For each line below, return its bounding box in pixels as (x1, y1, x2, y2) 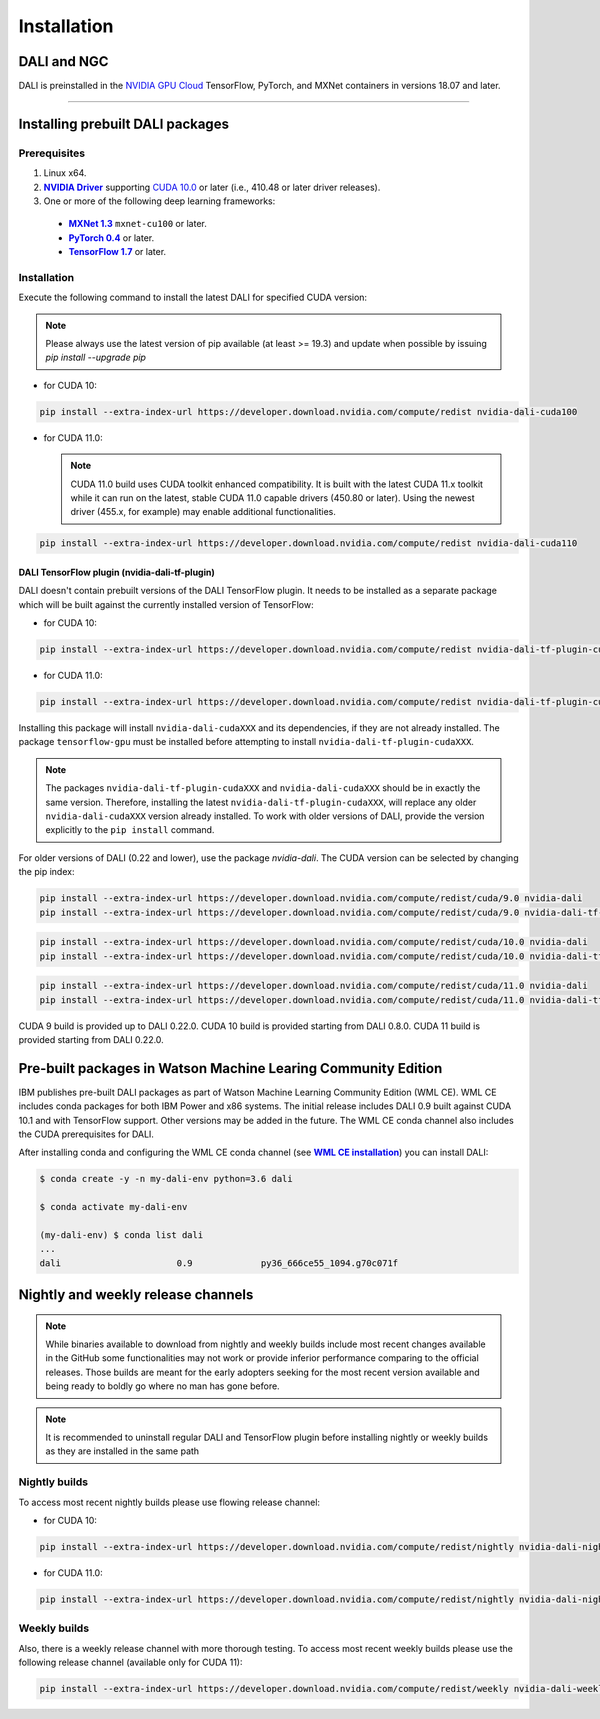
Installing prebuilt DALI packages (18, 115, 230, 132)
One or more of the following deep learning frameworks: (43, 195, 276, 207)
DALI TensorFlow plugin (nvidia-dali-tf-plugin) (18, 566, 215, 578)
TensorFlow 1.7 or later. (68, 246, 167, 258)
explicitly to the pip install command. (45, 824, 215, 836)
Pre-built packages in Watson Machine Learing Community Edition (18, 1060, 443, 1077)
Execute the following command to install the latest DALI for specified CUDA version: (18, 291, 368, 304)
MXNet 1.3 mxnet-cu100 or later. (68, 218, 207, 230)
